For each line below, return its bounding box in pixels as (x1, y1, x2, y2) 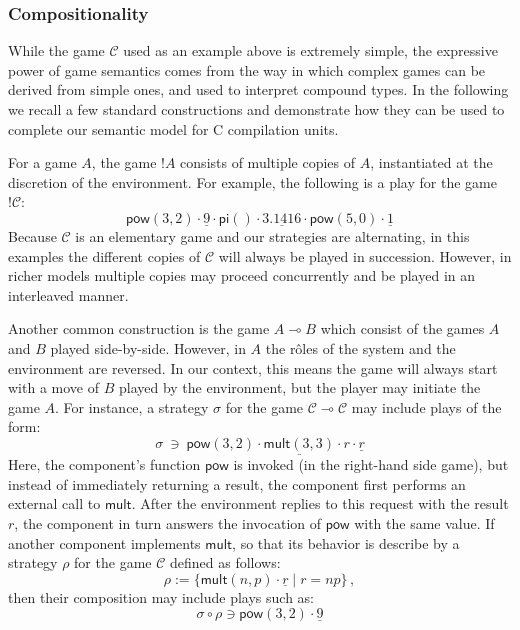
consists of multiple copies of (180, 152, 356, 173)
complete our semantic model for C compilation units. (8, 118, 339, 139)
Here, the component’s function (8, 454, 201, 475)
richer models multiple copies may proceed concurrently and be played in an (8, 265, 476, 286)
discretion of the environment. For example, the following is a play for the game (8, 171, 497, 192)
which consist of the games (320, 318, 485, 339)
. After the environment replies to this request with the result (131, 493, 509, 514)
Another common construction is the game (8, 318, 270, 339)
